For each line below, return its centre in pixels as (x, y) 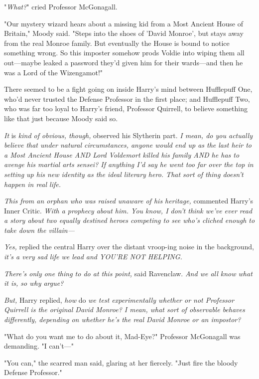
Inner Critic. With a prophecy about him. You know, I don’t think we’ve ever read (128, 210)
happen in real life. (32, 184)
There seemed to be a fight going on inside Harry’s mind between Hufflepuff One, (128, 89)
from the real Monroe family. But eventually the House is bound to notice (117, 43)
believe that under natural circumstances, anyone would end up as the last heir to (128, 145)
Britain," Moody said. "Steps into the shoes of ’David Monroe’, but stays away (124, 33)
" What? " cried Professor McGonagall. (61, 6)
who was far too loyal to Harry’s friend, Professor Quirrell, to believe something (126, 108)
